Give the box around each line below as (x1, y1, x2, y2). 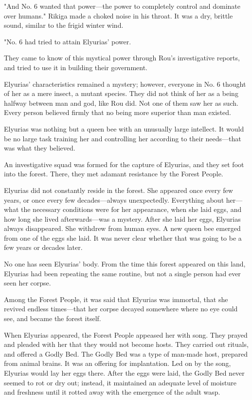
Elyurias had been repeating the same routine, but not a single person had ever (4, 268, 241, 278)
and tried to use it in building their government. (4, 62, 148, 72)
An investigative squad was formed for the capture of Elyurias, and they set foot (4, 159, 244, 169)
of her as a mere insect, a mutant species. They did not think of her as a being (4, 88, 238, 98)
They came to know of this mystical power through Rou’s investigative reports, (4, 53, 240, 63)
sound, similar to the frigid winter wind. (4, 20, 124, 30)
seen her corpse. (4, 278, 51, 288)
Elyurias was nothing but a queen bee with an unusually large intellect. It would (4, 123, 244, 133)
